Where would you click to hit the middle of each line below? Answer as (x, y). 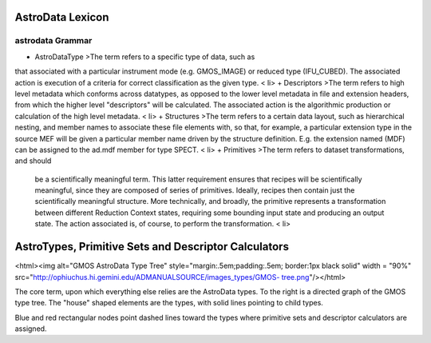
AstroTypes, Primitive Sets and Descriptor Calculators (152, 247)
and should (33, 161)
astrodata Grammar (53, 41)
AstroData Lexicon (62, 17)
